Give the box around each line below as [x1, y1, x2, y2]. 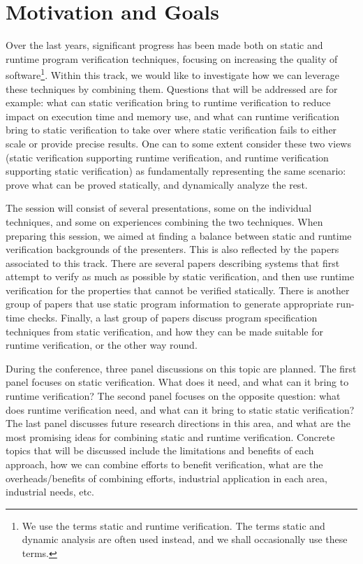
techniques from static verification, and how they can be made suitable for [6, 324, 323, 338]
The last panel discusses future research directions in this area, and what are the [6, 416, 350, 431]
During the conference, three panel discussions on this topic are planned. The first [6, 361, 357, 375]
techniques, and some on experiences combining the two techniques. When [6, 214, 323, 229]
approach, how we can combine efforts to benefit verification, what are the [6, 457, 323, 471]
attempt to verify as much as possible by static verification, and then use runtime [6, 269, 355, 284]
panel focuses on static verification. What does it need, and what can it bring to [6, 375, 349, 389]
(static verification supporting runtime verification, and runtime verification [6, 150, 329, 164]
